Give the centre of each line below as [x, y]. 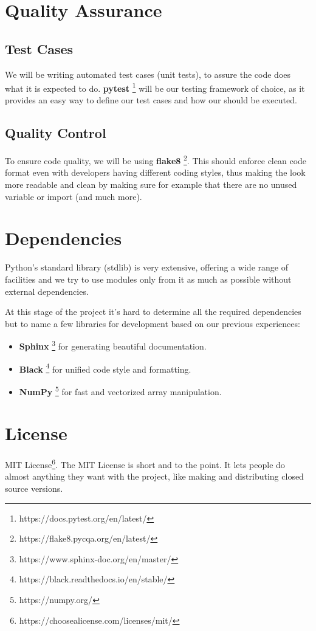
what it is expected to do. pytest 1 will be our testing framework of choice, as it [155, 87]
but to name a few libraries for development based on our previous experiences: [153, 323]
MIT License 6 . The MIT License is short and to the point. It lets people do [145, 464]
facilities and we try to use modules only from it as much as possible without [148, 279]
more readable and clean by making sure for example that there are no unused [151, 184]
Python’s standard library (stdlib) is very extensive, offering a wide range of [146, 267]
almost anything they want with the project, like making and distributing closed [154, 476]
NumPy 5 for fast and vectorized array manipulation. [120, 390]
